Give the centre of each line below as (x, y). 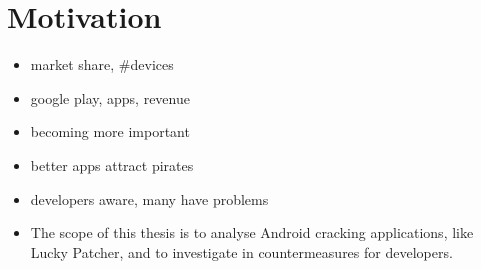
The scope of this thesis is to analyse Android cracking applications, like (252, 232)
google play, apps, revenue (110, 97)
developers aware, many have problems (149, 198)
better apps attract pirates (112, 164)
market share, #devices (102, 64)
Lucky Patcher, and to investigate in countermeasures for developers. (241, 251)
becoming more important (110, 131)
